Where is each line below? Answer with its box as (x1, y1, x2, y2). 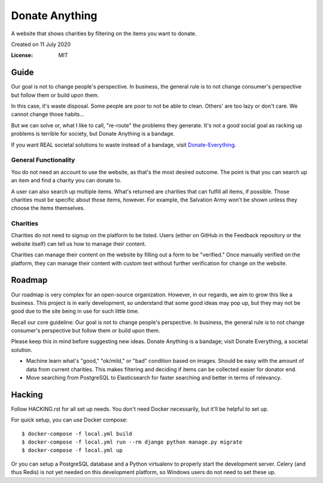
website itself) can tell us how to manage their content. (11, 240, 147, 247)
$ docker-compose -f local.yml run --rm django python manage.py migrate (22, 439, 243, 445)
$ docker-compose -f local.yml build (22, 430, 133, 437)
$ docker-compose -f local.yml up (22, 447, 123, 454)
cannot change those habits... (11, 111, 85, 118)
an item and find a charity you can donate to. (11, 177, 122, 184)
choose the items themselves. (11, 204, 85, 212)
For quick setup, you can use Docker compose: (11, 416, 128, 424)
